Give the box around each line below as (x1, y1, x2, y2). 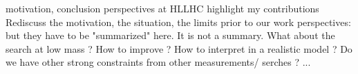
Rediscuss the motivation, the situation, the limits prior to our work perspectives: (6, 14, 351, 29)
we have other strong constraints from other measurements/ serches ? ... (6, 55, 311, 69)
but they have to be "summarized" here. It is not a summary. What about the (6, 28, 335, 42)
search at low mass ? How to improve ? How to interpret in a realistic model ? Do (6, 41, 352, 56)
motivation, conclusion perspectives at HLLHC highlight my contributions (6, 1, 319, 15)
